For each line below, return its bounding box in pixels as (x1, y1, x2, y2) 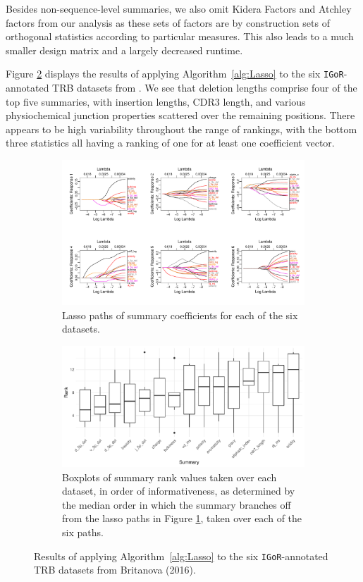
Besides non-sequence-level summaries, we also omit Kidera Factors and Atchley (6, 1, 352, 16)
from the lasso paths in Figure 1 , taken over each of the (62, 511, 302, 526)
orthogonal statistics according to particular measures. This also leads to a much (6, 29, 354, 44)
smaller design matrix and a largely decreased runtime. (6, 42, 243, 57)
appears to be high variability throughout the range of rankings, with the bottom (6, 121, 357, 136)
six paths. (62, 525, 104, 540)
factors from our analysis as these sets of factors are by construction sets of (6, 15, 330, 30)
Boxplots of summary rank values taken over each (62, 469, 277, 484)
